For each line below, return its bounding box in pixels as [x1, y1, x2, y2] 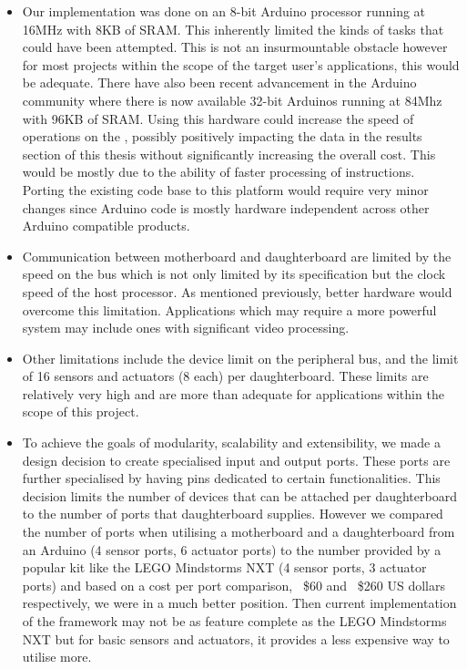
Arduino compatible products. [22, 216, 190, 235]
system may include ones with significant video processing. [22, 318, 350, 337]
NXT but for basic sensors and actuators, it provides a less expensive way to [22, 629, 450, 648]
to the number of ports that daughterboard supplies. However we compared [22, 504, 443, 523]
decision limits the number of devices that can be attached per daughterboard [22, 486, 457, 505]
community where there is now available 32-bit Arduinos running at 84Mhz [22, 90, 442, 109]
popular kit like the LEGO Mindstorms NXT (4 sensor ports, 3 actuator [22, 558, 427, 577]
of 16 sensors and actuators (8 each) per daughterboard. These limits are [22, 366, 429, 386]
